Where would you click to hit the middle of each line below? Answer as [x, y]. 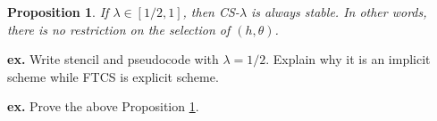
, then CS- [211, 12]
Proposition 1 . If [58, 12]
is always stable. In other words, [339, 12]
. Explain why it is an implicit [348, 59]
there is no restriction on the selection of [119, 29]
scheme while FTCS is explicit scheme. [113, 76]
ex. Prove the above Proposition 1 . [103, 106]
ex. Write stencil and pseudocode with [113, 59]
